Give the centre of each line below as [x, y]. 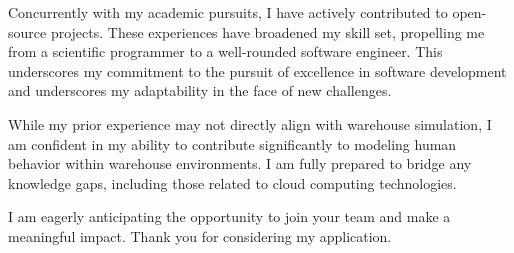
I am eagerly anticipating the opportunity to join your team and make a [229, 216]
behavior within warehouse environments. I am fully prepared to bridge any [240, 163]
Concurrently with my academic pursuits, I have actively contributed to [228, 12]
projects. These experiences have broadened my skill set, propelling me [267, 31]
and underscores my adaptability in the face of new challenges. [200, 90]
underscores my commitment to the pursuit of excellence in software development [257, 70]
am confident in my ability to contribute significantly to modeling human [232, 143]
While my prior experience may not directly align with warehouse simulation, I [250, 123]
